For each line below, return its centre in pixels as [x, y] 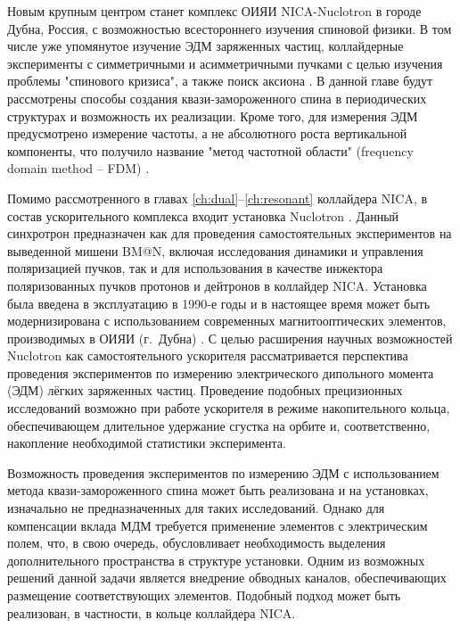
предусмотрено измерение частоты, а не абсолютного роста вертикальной [207, 133]
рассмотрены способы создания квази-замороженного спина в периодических [217, 98]
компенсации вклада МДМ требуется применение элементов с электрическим [218, 525]
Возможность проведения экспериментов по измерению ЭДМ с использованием [223, 472]
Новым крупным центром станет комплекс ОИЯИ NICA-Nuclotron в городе [214, 11]
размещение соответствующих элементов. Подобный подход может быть [204, 595]
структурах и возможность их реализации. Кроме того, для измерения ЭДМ [213, 116]
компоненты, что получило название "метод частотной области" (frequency [210, 150]
